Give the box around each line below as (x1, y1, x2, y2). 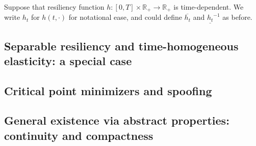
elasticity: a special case (4, 52, 132, 68)
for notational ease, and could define (68, 12, 182, 22)
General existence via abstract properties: (4, 112, 229, 128)
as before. (222, 12, 252, 22)
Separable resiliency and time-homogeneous (4, 38, 239, 53)
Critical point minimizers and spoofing (4, 82, 212, 98)
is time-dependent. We (173, 2, 244, 12)
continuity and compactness (4, 127, 153, 143)
